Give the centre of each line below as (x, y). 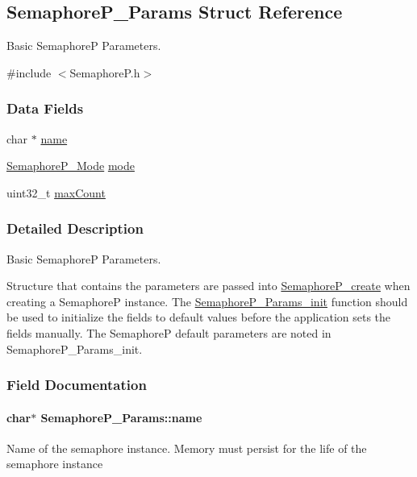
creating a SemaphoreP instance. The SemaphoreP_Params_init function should (207, 301)
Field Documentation (77, 385)
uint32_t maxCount (56, 192)
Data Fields (45, 108)
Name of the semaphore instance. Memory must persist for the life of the (187, 448)
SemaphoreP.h (105, 72)
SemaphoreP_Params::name (121, 417)
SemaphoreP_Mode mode (71, 166)
